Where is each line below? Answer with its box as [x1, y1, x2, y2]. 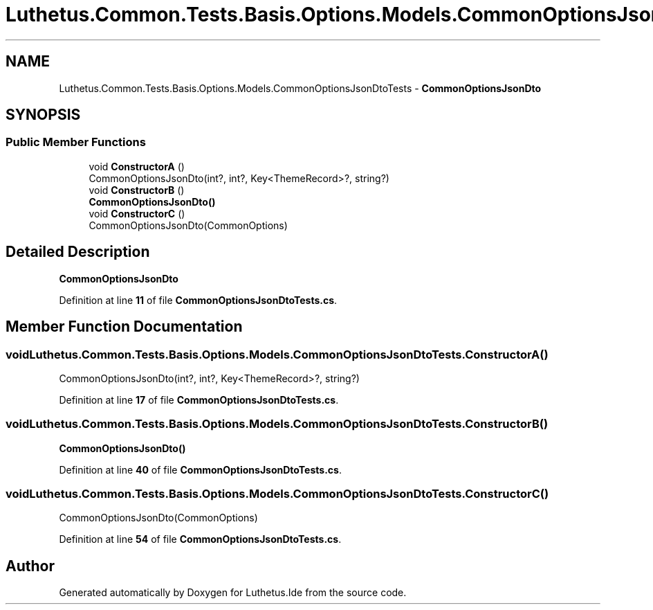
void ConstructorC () [89, 207, 185, 219]
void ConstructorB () [89, 183, 185, 196]
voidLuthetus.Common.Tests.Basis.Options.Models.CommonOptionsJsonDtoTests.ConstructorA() [6, 347, 549, 361]
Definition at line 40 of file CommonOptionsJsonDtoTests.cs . [59, 463, 342, 476]
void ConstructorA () [89, 160, 185, 172]
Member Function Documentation [6, 318, 243, 336]
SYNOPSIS [6, 106, 81, 124]
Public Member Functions [6, 135, 146, 150]
